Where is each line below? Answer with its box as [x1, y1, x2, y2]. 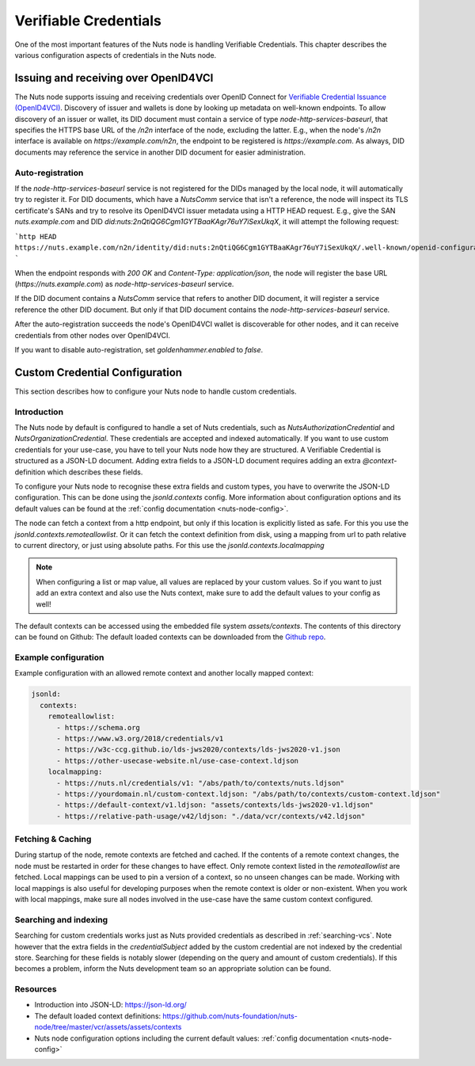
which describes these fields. [47, 467, 143, 477]
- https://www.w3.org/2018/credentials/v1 [56, 734, 224, 743]
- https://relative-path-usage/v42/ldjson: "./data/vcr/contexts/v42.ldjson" [56, 812, 366, 820]
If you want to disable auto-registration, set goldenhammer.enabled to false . [14, 345, 264, 355]
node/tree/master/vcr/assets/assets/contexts [34, 1022, 182, 1032]
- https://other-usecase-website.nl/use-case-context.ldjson [56, 756, 299, 765]
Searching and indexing [14, 914, 108, 925]
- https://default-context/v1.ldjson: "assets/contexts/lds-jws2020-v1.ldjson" [56, 801, 374, 809]
